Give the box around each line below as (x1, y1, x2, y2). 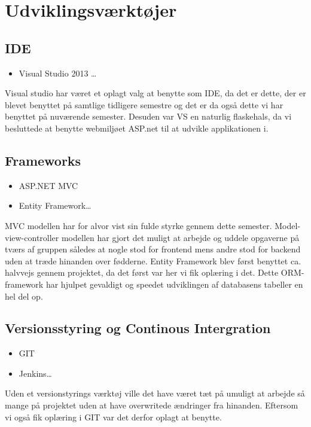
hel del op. (5, 289, 43, 302)
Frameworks (5, 151, 81, 169)
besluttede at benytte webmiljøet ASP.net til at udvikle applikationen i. (5, 121, 269, 134)
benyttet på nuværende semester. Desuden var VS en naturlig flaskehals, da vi (5, 110, 292, 123)
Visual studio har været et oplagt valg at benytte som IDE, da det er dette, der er (5, 87, 306, 99)
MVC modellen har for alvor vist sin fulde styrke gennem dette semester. (5, 219, 272, 231)
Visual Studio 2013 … (19, 66, 97, 79)
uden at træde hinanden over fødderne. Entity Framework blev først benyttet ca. (5, 254, 301, 267)
